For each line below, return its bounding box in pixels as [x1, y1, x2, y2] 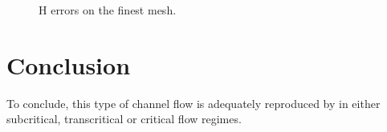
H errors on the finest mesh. [39, 2, 177, 18]
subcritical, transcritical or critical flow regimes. [6, 110, 242, 127]
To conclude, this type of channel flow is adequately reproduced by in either [6, 94, 381, 111]
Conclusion [6, 48, 131, 81]
